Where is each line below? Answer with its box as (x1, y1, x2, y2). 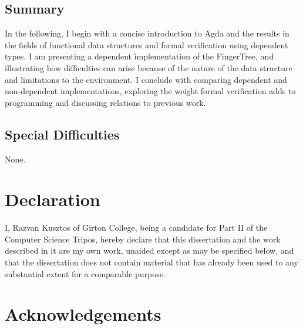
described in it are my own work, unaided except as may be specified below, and (5, 244, 294, 257)
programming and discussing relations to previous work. (5, 96, 206, 108)
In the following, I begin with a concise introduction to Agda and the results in (5, 27, 289, 39)
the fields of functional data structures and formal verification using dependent (5, 38, 288, 51)
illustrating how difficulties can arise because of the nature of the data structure (5, 61, 292, 74)
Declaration (5, 187, 100, 211)
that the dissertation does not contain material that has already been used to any (5, 256, 298, 268)
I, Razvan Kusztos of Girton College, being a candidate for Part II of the (5, 221, 268, 234)
